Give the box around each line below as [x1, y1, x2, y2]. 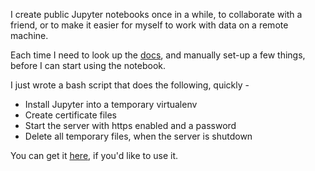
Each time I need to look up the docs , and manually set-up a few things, [10, 49, 306, 61]
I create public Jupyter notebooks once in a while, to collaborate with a [10, 9, 303, 20]
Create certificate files [24, 109, 118, 121]
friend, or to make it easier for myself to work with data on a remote [10, 19, 289, 31]
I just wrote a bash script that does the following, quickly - [10, 79, 250, 91]
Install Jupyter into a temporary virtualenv [24, 99, 198, 110]
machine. [10, 30, 49, 41]
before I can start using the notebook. [10, 60, 167, 71]
